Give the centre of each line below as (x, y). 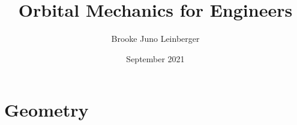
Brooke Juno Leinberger (155, 39)
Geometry (46, 110)
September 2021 (155, 58)
